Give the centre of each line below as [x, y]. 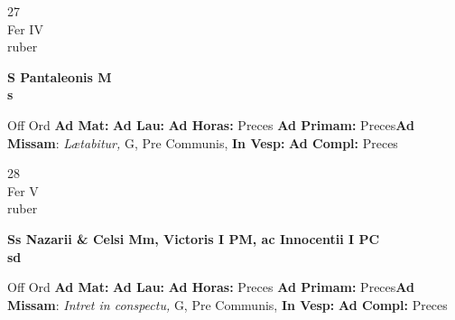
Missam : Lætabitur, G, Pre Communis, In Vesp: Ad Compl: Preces [203, 142]
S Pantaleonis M [60, 76]
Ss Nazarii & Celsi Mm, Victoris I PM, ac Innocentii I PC [194, 238]
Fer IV [25, 28]
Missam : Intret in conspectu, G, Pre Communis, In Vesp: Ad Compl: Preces [227, 304]
